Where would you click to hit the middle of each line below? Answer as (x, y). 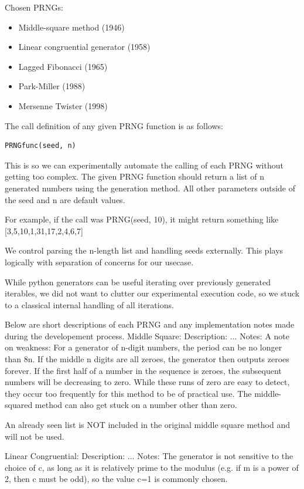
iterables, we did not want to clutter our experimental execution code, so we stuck (152, 293)
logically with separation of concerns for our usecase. (99, 262)
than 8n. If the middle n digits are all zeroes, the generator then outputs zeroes (147, 359)
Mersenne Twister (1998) (63, 105)
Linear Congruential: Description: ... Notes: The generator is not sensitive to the (149, 456)
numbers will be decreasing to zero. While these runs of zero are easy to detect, (147, 382)
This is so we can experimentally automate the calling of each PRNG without (144, 165)
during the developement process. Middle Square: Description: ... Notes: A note (147, 335)
